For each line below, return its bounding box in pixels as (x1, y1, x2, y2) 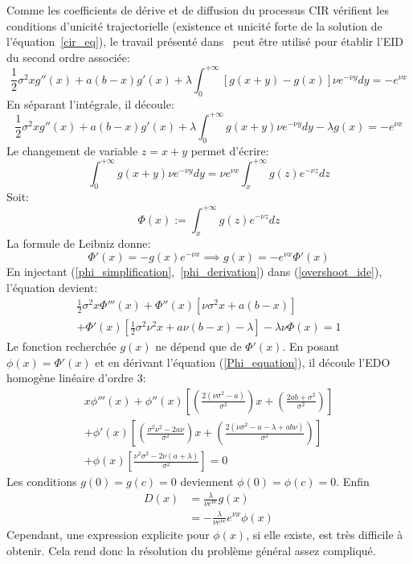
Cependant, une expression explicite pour (6, 526, 210, 543)
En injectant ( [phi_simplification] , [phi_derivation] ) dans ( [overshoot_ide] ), (6, 262, 382, 279)
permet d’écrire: (190, 142, 269, 158)
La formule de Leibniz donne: (6, 235, 151, 252)
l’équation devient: (6, 278, 98, 295)
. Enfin (336, 473, 370, 490)
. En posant (282, 338, 340, 355)
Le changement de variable (6, 142, 138, 158)
